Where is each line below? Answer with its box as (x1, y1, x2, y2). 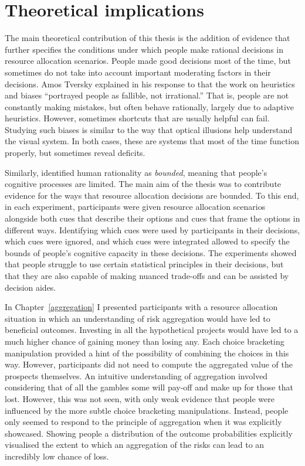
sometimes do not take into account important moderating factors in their (5, 66, 271, 78)
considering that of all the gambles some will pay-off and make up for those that (5, 381, 293, 393)
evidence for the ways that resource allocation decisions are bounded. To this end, (5, 189, 299, 201)
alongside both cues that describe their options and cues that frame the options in (5, 212, 300, 225)
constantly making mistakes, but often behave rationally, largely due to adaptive (5, 100, 294, 113)
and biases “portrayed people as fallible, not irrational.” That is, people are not (5, 89, 289, 101)
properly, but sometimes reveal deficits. (5, 147, 145, 159)
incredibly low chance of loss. (5, 450, 109, 462)
